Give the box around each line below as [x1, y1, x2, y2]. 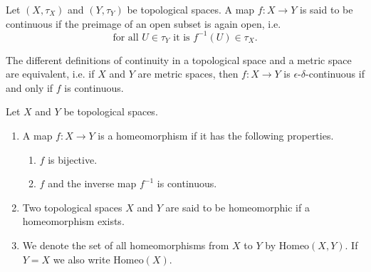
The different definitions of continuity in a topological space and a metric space [6, 52, 352, 67]
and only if [6, 80, 53, 95]
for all [113, 32, 139, 43]
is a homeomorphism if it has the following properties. [98, 128, 334, 143]
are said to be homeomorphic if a [165, 199, 310, 214]
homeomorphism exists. [22, 214, 125, 229]
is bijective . [48, 152, 98, 167]
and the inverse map [48, 176, 137, 191]
